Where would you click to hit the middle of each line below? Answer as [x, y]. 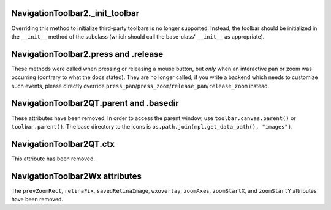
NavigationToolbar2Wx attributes [77, 176]
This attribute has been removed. [53, 159]
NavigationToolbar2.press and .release [87, 54]
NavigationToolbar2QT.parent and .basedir [95, 103]
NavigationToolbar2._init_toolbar [75, 13]
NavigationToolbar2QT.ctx [63, 144]
